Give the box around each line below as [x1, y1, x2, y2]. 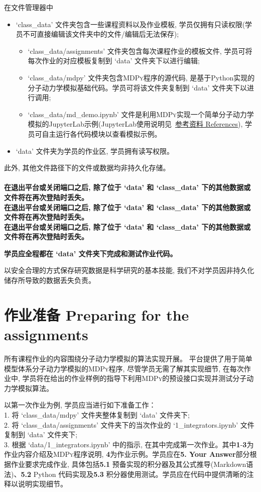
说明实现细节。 [18, 478, 67, 489]
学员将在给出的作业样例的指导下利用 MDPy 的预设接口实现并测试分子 [22, 373, 247, 383]
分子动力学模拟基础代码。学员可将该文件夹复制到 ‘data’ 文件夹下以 [28, 82, 247, 92]
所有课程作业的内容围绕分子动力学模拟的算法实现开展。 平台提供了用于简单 [4, 353, 252, 363]
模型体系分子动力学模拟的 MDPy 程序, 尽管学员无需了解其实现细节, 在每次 [4, 363, 244, 373]
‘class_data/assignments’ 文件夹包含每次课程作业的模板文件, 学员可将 [28, 45, 252, 56]
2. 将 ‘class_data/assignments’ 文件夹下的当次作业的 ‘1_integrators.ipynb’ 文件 [4, 419, 254, 430]
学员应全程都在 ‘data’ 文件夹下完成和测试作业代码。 [4, 248, 177, 258]
